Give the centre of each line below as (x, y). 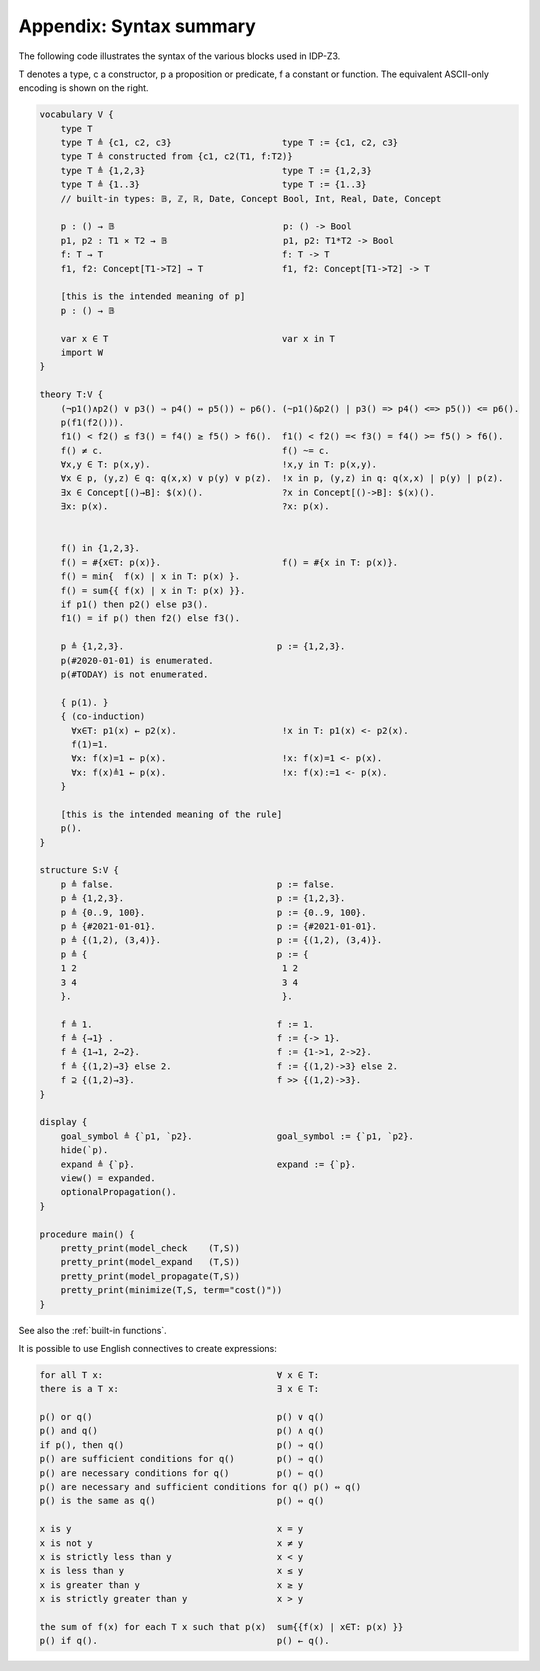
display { (63, 1122)
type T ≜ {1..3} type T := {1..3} (213, 184)
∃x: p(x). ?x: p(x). (195, 506)
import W (82, 352)
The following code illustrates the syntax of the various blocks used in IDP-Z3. (179, 56)
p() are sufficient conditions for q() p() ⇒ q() (182, 1459)
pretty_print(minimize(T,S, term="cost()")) (171, 1290)
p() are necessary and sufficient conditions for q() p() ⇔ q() (200, 1486)
